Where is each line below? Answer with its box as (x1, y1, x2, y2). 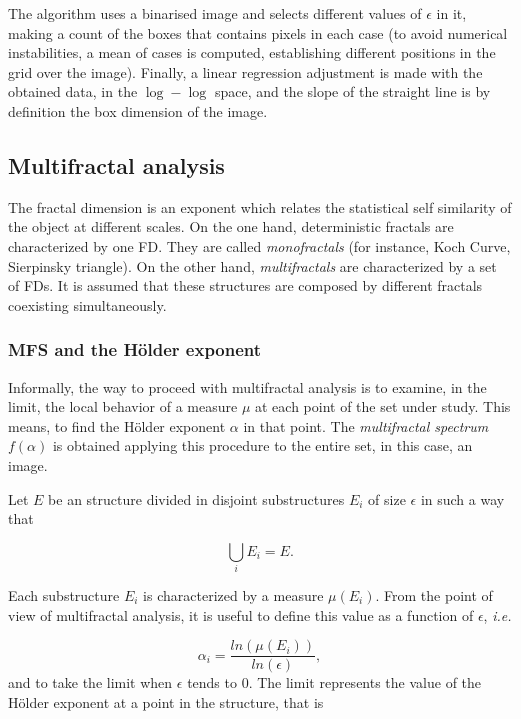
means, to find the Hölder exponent (8, 415, 226, 436)
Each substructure (8, 585, 120, 606)
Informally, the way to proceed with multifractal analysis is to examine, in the (8, 376, 487, 397)
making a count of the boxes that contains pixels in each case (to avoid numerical (8, 22, 508, 43)
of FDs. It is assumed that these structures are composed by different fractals (8, 275, 483, 296)
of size (368, 488, 406, 509)
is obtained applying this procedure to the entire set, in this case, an (52, 435, 473, 456)
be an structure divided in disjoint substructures (48, 488, 345, 509)
